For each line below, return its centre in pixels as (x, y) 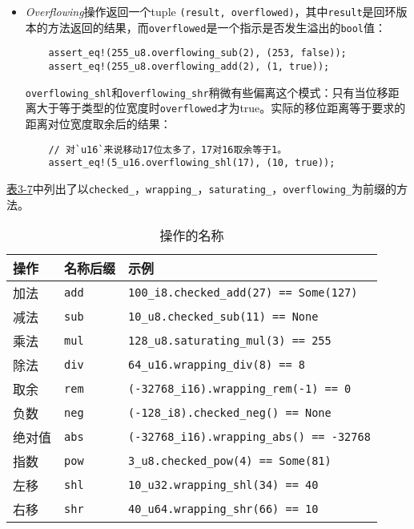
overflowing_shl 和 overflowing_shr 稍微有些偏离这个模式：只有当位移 (207, 92)
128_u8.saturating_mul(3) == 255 (230, 341)
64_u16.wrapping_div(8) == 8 (217, 365)
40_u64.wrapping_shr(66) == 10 (223, 509)
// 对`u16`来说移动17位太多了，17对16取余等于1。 (168, 149)
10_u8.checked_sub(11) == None (223, 317)
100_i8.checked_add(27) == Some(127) (243, 293)
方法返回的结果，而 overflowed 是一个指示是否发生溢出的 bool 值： (217, 27)
